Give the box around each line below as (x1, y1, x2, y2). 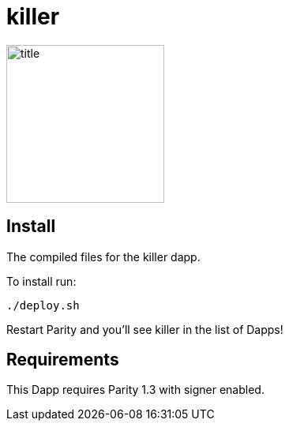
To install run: (6, 274, 77, 288)
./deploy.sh (6, 298, 80, 312)
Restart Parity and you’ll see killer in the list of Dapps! (6, 322, 283, 336)
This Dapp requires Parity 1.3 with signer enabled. (6, 383, 265, 397)
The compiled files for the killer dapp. (6, 249, 201, 264)
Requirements (6, 350, 119, 370)
